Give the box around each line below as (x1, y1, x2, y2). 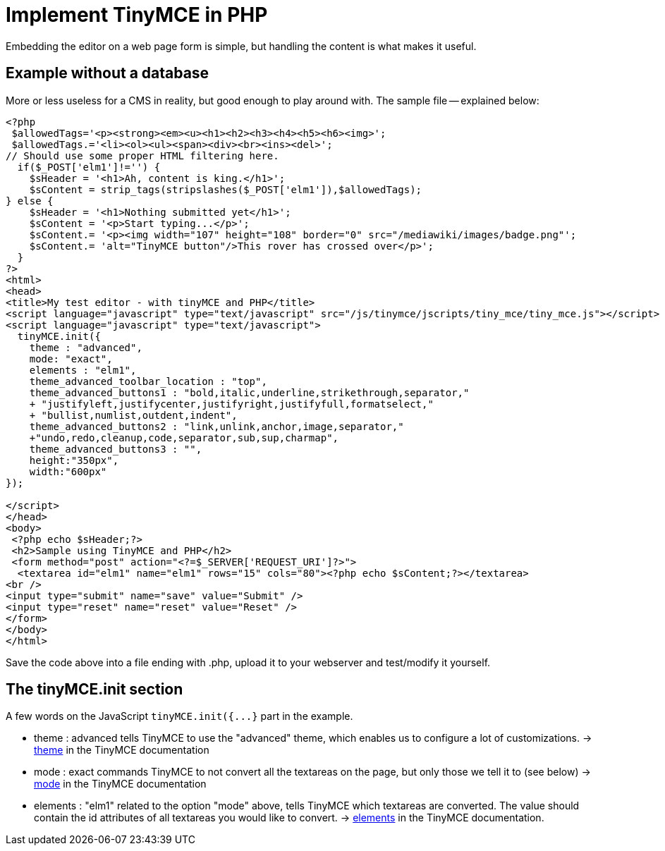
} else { (6, 195, 54, 207)
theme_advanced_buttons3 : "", (29, 443, 202, 455)
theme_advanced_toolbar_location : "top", (29, 375, 267, 387)
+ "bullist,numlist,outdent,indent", (29, 409, 238, 421)
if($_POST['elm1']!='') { (17, 161, 161, 173)
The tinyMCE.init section (6, 680, 183, 699)
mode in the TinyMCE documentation (34, 778, 207, 790)
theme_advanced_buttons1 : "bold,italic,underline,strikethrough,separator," (29, 386, 470, 398)
